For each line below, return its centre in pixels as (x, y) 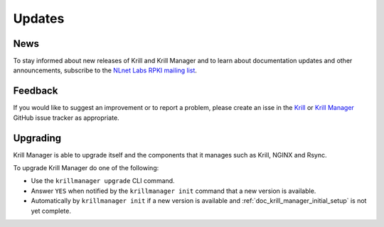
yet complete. (51, 211)
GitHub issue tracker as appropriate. (66, 118)
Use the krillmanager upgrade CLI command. (103, 181)
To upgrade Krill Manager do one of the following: (86, 168)
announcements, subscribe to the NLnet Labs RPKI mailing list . (105, 70)
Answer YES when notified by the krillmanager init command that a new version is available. (174, 191)
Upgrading (37, 138)
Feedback (36, 91)
